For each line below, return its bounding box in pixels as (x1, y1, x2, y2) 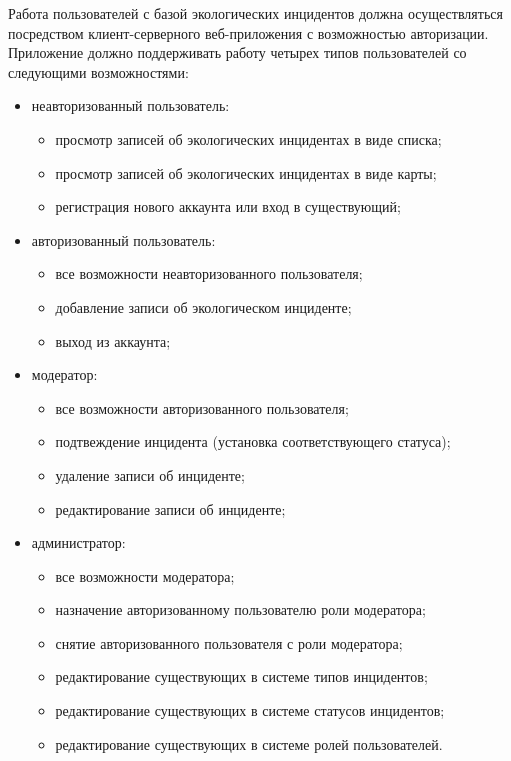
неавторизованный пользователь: (31, 95, 230, 116)
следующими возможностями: (8, 61, 189, 82)
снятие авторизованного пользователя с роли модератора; (55, 632, 403, 653)
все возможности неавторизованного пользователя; (55, 263, 363, 284)
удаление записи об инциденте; (55, 464, 245, 485)
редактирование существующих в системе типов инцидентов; (55, 666, 428, 687)
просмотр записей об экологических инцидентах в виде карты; (55, 162, 437, 183)
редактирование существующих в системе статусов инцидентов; (55, 700, 445, 721)
